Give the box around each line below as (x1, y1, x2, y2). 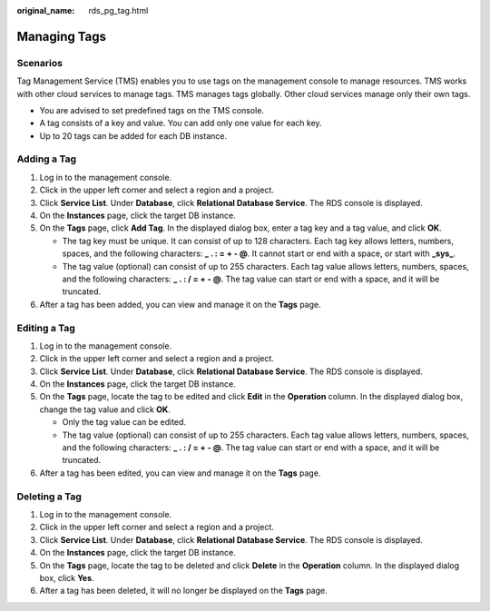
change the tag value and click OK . (39, 404, 171, 415)
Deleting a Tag (16, 490, 82, 503)
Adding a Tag (16, 153, 77, 165)
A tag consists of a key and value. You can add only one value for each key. (39, 118, 322, 129)
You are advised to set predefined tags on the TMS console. (39, 104, 265, 115)
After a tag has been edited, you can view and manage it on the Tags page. (39, 468, 321, 478)
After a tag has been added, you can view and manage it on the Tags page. (39, 299, 321, 310)
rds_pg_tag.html (88, 5, 149, 15)
